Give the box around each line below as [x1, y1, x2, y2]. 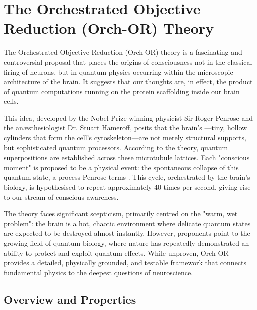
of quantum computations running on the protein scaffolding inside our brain [4, 86, 240, 96]
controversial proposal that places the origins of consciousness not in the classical [4, 56, 252, 67]
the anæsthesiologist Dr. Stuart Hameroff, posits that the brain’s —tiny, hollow [4, 122, 247, 133]
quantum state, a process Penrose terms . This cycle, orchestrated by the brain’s [4, 172, 250, 182]
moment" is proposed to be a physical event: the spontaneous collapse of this [4, 162, 239, 172]
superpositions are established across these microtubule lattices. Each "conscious [4, 152, 250, 163]
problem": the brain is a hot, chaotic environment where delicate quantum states [4, 218, 251, 228]
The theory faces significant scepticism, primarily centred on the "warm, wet [4, 208, 238, 219]
